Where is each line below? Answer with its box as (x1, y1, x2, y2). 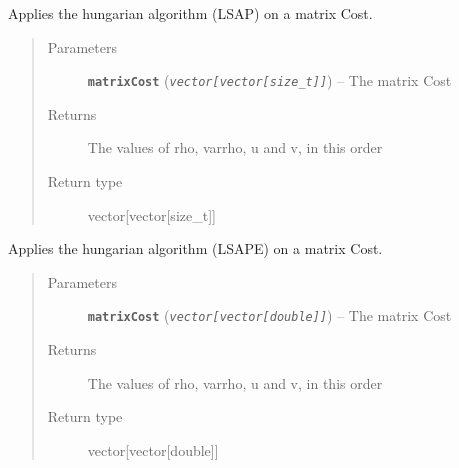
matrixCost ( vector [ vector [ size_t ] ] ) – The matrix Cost (87, 70, 452, 91)
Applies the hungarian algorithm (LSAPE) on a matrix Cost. (8, 238, 383, 259)
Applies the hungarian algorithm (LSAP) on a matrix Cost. (8, 3, 373, 23)
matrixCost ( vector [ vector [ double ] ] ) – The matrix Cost (87, 305, 452, 326)
